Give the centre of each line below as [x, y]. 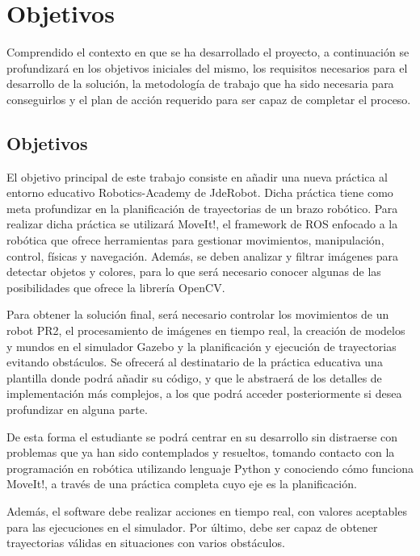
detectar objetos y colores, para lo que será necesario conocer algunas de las [194, 272]
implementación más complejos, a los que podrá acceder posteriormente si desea [204, 393]
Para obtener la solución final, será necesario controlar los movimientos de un [198, 314]
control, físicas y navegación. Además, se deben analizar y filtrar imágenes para [203, 255]
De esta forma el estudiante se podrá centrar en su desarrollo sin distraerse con [202, 436]
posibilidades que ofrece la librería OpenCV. [116, 287]
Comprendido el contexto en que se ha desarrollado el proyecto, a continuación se [208, 52]
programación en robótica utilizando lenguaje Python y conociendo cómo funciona [210, 468]
